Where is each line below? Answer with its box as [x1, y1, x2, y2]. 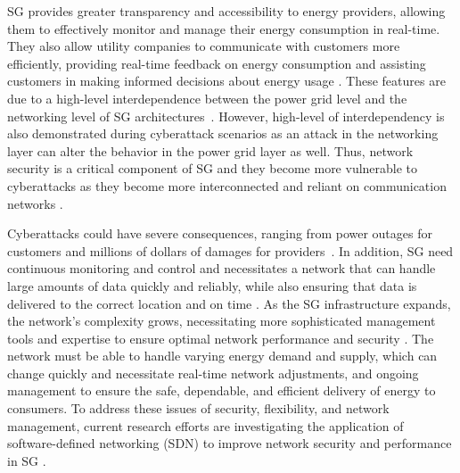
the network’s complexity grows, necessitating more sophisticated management [7, 311, 436, 330]
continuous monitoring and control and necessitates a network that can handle [7, 259, 436, 278]
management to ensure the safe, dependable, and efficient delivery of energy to [7, 381, 436, 400]
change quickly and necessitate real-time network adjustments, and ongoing [7, 363, 419, 382]
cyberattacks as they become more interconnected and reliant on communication [7, 176, 447, 195]
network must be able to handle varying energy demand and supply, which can [7, 346, 438, 365]
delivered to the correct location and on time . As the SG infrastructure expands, [7, 294, 451, 312]
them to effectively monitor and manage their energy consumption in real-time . [7, 19, 440, 37]
